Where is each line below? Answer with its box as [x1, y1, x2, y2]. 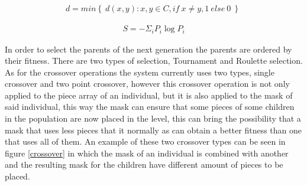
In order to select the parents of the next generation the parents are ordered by [5, 43, 292, 55]
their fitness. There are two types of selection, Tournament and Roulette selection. [5, 54, 303, 67]
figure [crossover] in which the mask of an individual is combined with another [5, 146, 289, 159]
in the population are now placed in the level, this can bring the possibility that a [5, 112, 301, 125]
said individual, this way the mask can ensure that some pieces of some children [5, 100, 295, 113]
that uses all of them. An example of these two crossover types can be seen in [5, 135, 286, 148]
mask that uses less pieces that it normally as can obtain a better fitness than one [5, 123, 302, 136]
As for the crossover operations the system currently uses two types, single [5, 66, 274, 78]
